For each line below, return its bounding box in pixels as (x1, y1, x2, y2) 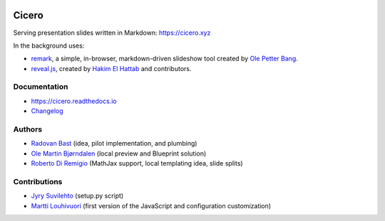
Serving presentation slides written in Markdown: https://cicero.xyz (13, 28, 211, 37)
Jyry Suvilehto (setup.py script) (31, 192, 124, 200)
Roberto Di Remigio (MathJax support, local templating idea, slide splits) (31, 159, 243, 168)
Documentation (13, 82, 68, 92)
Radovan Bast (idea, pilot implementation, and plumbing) (31, 139, 197, 148)
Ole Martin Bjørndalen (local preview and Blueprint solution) (31, 149, 207, 158)
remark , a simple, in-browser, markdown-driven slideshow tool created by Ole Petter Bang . (31, 54, 299, 63)
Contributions (13, 176, 63, 186)
